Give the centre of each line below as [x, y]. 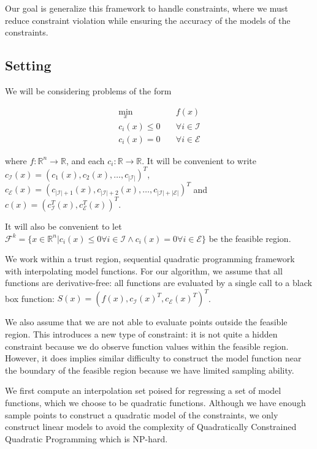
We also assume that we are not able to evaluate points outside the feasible [146, 322]
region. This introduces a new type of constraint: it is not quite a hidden [141, 334]
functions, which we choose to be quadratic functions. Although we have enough [155, 403]
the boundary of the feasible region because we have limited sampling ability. [150, 370]
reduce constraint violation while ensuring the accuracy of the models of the [148, 20]
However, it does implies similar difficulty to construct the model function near [153, 358]
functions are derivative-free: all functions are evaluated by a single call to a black [158, 283]
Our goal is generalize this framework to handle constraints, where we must [147, 8]
